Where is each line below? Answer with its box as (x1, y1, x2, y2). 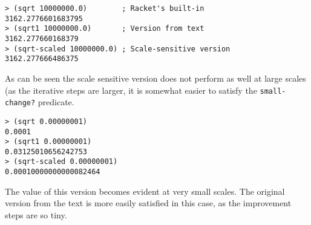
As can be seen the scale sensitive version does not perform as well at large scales (5, 71, 306, 84)
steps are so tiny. (5, 208, 67, 221)
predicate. (38, 96, 74, 108)
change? (5, 99, 36, 108)
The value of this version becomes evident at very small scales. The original (5, 184, 285, 197)
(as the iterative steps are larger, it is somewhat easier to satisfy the (5, 83, 257, 96)
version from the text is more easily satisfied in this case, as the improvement (5, 197, 292, 209)
